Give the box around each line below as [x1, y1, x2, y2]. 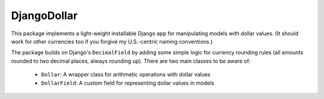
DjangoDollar [11, 9, 78, 22]
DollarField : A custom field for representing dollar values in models [41, 79, 214, 86]
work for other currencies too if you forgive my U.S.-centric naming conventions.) [11, 38, 213, 45]
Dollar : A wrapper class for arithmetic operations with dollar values [41, 71, 211, 78]
